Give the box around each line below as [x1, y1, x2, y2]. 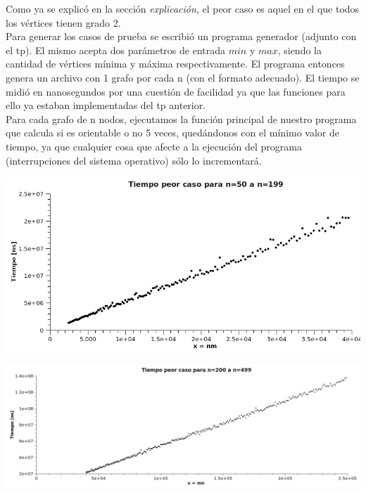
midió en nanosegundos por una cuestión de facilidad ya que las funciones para [6, 84, 346, 98]
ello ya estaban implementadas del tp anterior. [6, 98, 206, 113]
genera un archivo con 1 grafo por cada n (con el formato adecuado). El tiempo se [6, 70, 360, 84]
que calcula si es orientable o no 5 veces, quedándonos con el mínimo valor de [6, 125, 339, 140]
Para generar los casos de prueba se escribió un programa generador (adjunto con [6, 29, 357, 44]
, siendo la [277, 42, 322, 57]
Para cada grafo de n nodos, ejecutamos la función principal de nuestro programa [6, 111, 357, 126]
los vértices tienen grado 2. [6, 15, 121, 30]
